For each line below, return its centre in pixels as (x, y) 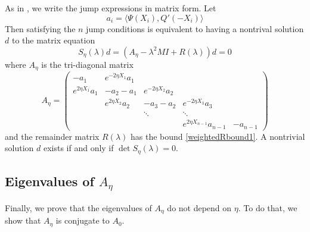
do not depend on (199, 207)
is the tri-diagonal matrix (87, 64)
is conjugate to (83, 220)
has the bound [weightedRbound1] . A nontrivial (218, 136)
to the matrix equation (53, 40)
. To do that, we (268, 207)
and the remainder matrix (52, 136)
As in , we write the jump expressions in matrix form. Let (111, 8)
